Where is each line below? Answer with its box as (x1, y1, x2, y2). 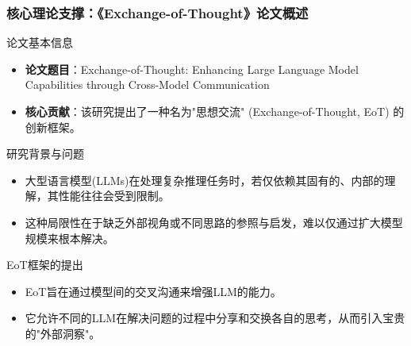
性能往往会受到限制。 (58, 187, 170, 204)
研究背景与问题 (6, 145, 84, 162)
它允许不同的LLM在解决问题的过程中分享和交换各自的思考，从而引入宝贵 (25, 309, 405, 326)
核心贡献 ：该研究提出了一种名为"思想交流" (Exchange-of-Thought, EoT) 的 (25, 103, 405, 119)
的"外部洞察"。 (25, 325, 101, 341)
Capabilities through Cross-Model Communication (25, 76, 270, 93)
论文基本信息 (6, 34, 73, 51)
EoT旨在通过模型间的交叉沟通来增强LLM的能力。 (25, 283, 282, 299)
